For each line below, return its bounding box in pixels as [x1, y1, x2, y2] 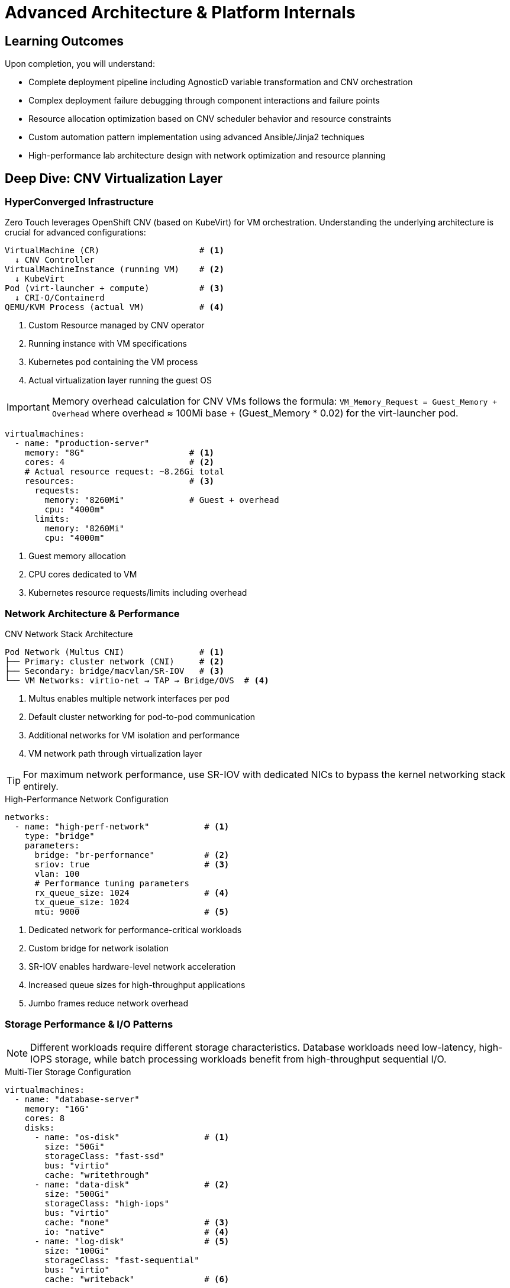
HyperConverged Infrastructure [5, 196, 154, 208]
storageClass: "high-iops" [44, 1198, 170, 1208]
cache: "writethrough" [44, 1170, 150, 1180]
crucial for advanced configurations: [5, 227, 146, 238]
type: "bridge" [24, 831, 95, 841]
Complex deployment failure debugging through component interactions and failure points [28, 95, 380, 106]
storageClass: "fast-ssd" [44, 1151, 164, 1161]
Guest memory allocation [28, 551, 126, 561]
